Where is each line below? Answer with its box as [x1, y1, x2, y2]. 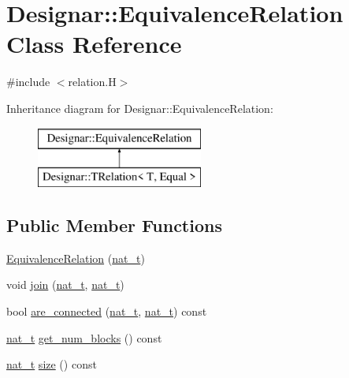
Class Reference [6, 28, 182, 60]
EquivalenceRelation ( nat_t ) [6, 249, 145, 266]
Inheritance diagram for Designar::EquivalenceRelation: [6, 99, 273, 116]
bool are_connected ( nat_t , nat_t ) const [6, 303, 207, 320]
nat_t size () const [6, 356, 97, 372]
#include [6, 73, 50, 90]
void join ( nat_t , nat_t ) [6, 276, 124, 293]
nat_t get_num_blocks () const [6, 329, 162, 346]
